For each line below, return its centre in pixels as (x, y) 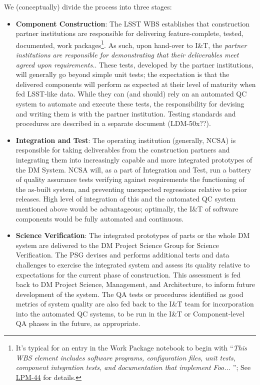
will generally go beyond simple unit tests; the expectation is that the (122, 74)
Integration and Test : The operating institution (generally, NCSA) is (126, 140)
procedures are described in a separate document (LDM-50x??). (113, 123)
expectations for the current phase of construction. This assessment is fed (128, 274)
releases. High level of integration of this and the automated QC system (126, 199)
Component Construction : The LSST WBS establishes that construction (132, 23)
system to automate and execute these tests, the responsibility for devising (130, 103)
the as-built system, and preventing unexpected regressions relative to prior (131, 189)
